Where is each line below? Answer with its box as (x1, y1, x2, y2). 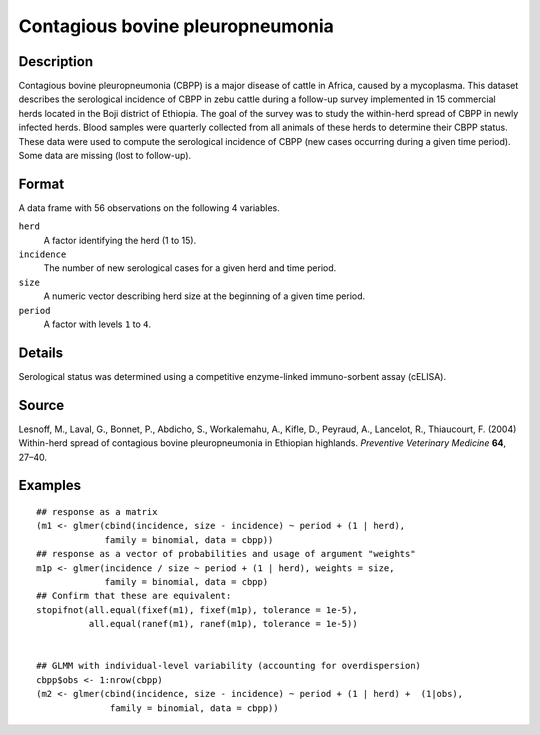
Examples (18, 477, 82, 494)
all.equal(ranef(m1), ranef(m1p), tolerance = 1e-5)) (88, 618, 359, 630)
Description (18, 53, 94, 70)
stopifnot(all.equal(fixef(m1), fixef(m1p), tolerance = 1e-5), (36, 604, 359, 615)
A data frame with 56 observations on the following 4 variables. (18, 201, 280, 214)
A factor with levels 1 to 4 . (43, 318, 152, 330)
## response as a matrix (36, 506, 158, 518)
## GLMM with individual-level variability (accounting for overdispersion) (36, 660, 422, 672)
